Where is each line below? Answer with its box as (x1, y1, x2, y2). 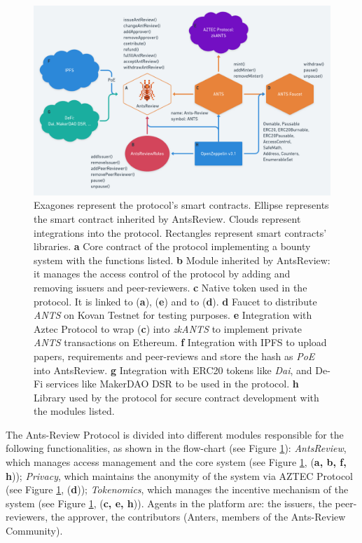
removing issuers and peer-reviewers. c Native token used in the (34, 280, 307, 294)
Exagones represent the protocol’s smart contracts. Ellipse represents (34, 198, 329, 212)
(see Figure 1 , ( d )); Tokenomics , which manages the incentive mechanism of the (6, 482, 349, 497)
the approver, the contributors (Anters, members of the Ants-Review (50, 509, 346, 524)
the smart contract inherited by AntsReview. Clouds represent (34, 211, 301, 226)
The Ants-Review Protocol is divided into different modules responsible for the (6, 427, 344, 441)
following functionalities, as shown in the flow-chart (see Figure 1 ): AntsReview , (6, 441, 347, 455)
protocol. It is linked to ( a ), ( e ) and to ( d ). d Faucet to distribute (34, 294, 317, 308)
